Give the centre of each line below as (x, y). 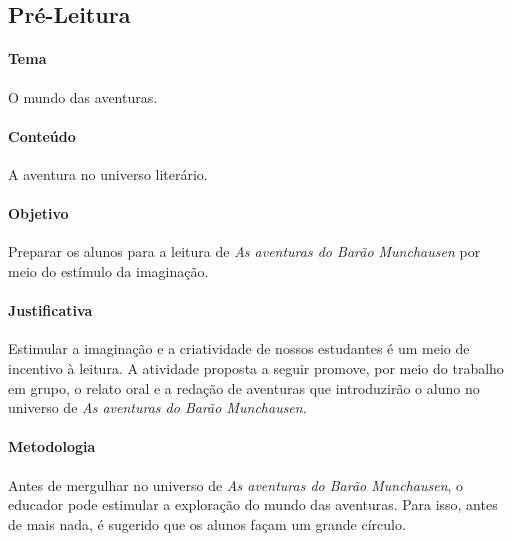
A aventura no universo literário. (108, 173)
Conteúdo (42, 135)
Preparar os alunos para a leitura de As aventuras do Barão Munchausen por (244, 251)
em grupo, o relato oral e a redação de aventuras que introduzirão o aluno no (244, 387)
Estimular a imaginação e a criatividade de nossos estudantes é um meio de (239, 348)
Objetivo (38, 213)
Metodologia (52, 446)
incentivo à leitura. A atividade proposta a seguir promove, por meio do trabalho (256, 367)
